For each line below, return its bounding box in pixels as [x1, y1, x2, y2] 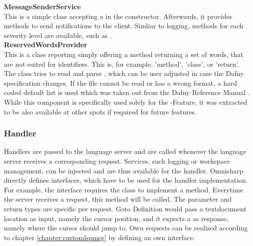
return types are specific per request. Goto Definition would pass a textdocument [4, 203, 247, 213]
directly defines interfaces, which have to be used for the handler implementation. [4, 175, 248, 185]
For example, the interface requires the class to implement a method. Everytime [4, 184, 243, 194]
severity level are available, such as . [4, 30, 112, 40]
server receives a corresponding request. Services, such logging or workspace [4, 155, 230, 166]
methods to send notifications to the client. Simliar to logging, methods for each [4, 20, 243, 31]
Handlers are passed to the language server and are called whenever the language [4, 146, 247, 156]
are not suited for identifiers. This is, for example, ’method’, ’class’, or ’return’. [4, 58, 239, 69]
